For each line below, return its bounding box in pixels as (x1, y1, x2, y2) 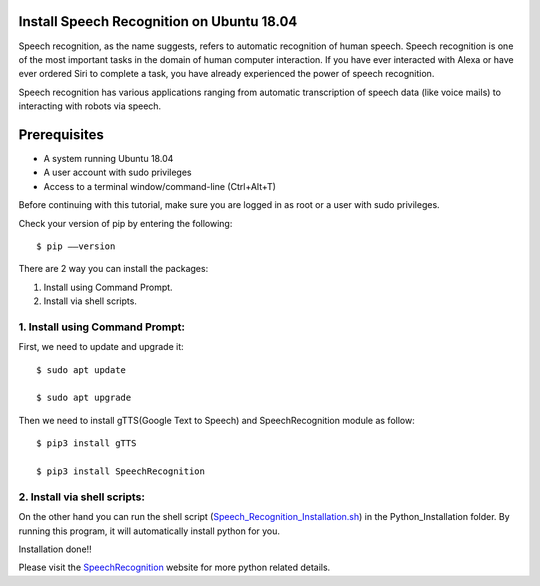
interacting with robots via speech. (18, 100, 162, 112)
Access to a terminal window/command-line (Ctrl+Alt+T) (43, 180, 277, 192)
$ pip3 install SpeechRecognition (36, 465, 205, 477)
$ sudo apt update (36, 364, 127, 375)
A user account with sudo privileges (43, 166, 192, 179)
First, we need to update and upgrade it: (18, 341, 184, 353)
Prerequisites (18, 126, 104, 143)
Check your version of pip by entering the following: (18, 217, 233, 229)
